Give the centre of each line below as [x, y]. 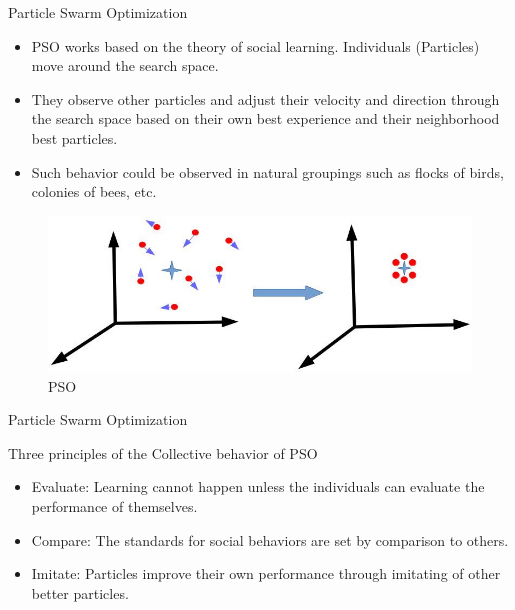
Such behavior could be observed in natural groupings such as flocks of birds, [267, 171]
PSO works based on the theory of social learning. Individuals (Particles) [255, 45]
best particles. [74, 137]
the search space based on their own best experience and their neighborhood [265, 118]
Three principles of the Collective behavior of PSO [163, 452]
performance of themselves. [114, 506]
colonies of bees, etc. [94, 191]
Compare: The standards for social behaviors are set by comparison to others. [270, 539]
